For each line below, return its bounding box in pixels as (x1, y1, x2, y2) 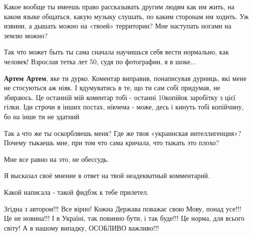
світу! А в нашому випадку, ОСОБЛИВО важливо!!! (4, 222, 159, 233)
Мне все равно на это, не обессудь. (4, 154, 109, 164)
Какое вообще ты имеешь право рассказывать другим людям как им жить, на (4, 1, 235, 11)
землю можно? (4, 30, 48, 40)
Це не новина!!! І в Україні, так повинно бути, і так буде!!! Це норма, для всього (4, 213, 245, 223)
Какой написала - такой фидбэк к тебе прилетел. (4, 186, 149, 197)
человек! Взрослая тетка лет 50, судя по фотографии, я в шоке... (4, 56, 196, 66)
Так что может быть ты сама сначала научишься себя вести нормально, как (4, 47, 229, 57)
